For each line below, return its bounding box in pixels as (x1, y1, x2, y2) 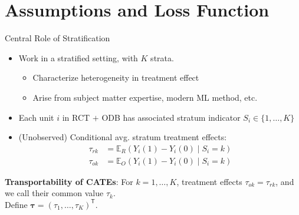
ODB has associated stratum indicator (101, 111, 241, 123)
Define (5, 198, 28, 210)
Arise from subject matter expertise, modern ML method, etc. (32, 91, 258, 103)
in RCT (62, 111, 90, 123)
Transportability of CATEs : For (5, 175, 133, 187)
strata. (150, 51, 174, 64)
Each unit (18, 111, 54, 123)
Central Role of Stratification (5, 32, 110, 44)
